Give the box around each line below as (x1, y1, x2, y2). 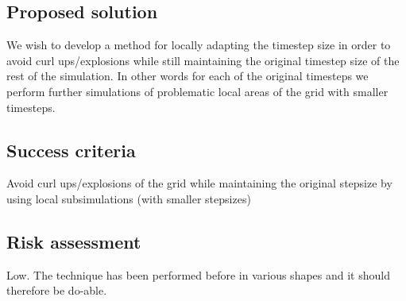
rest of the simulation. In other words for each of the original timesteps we (6, 68, 369, 84)
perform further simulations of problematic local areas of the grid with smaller (6, 83, 389, 99)
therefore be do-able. (6, 282, 107, 299)
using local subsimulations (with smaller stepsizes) (6, 190, 251, 206)
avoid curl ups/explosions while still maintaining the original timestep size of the (6, 52, 400, 68)
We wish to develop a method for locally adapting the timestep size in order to (6, 37, 391, 53)
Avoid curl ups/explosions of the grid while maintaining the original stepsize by (6, 175, 392, 191)
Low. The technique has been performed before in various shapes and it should (6, 266, 390, 283)
